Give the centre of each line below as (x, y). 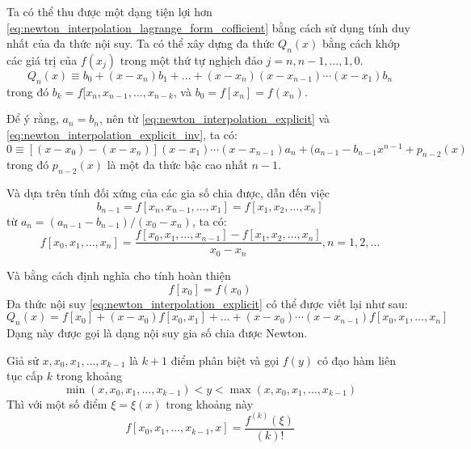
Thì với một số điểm (57, 403)
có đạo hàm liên (356, 360)
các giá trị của (42, 59)
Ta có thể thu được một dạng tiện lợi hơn (109, 11)
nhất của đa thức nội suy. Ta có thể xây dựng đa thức (141, 43)
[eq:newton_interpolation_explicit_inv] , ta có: (122, 134)
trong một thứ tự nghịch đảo (191, 59)
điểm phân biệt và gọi (225, 360)
